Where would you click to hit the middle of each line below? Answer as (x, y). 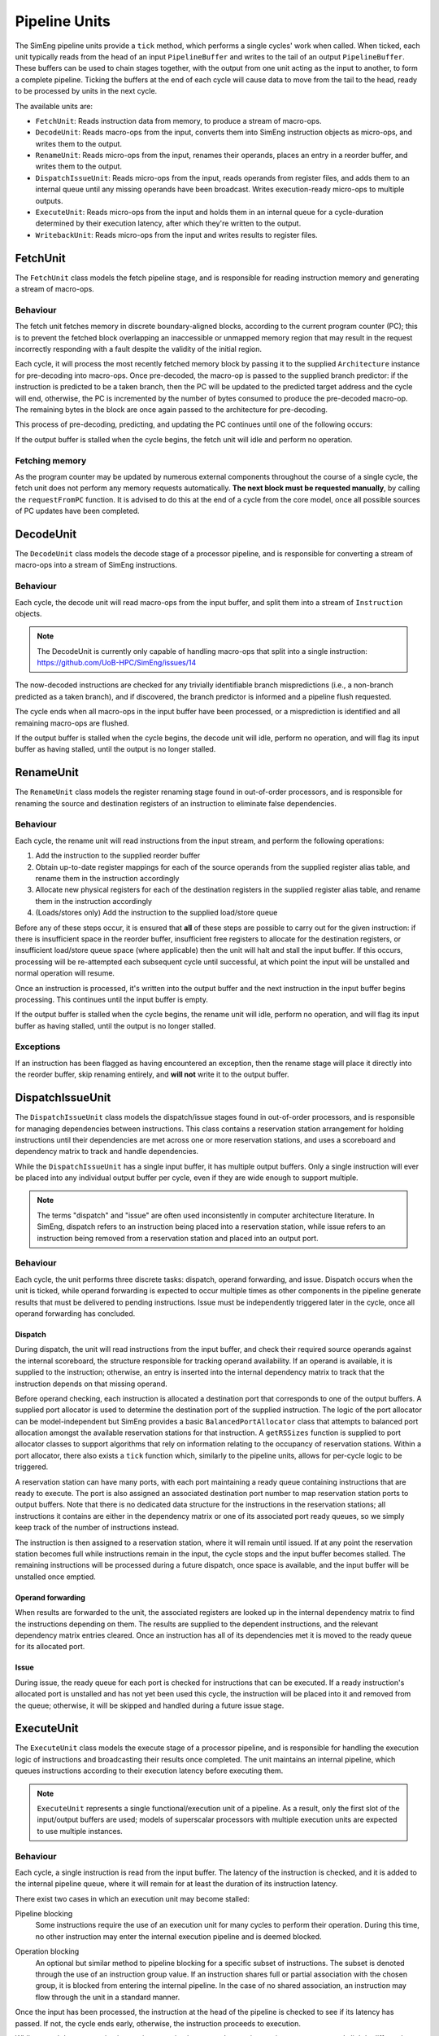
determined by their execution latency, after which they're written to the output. (168, 223)
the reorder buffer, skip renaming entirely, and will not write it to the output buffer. (152, 1074)
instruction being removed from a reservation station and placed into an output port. (178, 1238)
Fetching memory (51, 460)
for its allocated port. (50, 1647)
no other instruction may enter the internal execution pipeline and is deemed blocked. (178, 1936)
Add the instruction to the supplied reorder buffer (118, 856)
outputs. (49, 200)
